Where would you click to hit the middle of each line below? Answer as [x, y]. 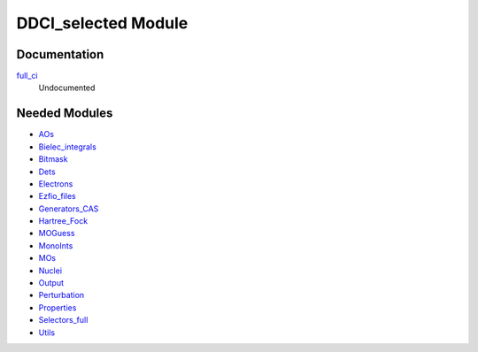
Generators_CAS [69, 209]
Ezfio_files [58, 196]
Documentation [60, 54]
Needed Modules [65, 114]
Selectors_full [63, 320]
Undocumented [67, 88]
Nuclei [50, 271]
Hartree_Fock [63, 221]
